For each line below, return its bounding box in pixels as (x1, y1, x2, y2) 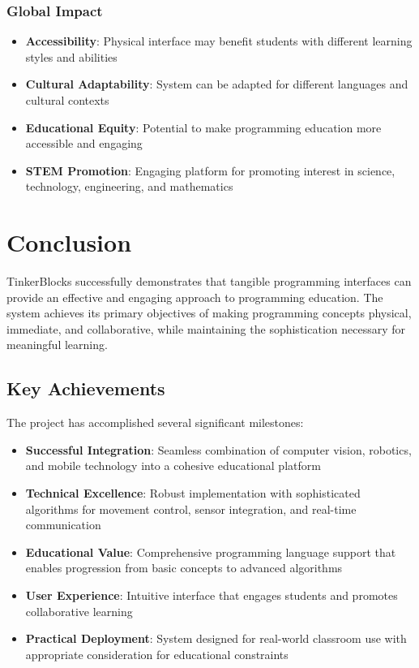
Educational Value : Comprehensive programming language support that (25, 543, 396, 560)
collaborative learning (25, 602, 133, 619)
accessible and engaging (25, 135, 143, 152)
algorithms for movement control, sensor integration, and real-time (25, 500, 357, 517)
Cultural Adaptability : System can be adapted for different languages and (25, 75, 408, 93)
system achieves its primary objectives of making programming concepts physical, (6, 304, 412, 321)
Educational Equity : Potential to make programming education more (25, 119, 382, 136)
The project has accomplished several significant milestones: (6, 414, 304, 431)
